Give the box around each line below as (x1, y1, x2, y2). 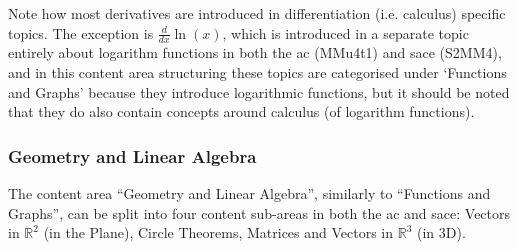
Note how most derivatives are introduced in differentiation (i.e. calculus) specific (8, 3, 506, 23)
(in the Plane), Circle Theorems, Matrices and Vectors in (43, 222, 394, 243)
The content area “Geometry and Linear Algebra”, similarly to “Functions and (8, 183, 491, 204)
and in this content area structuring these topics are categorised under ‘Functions (8, 62, 507, 83)
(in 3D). (417, 222, 466, 243)
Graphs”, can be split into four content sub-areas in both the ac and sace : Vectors (8, 202, 511, 223)
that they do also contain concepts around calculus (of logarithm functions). (8, 101, 475, 122)
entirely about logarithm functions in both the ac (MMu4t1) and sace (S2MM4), (8, 42, 502, 63)
